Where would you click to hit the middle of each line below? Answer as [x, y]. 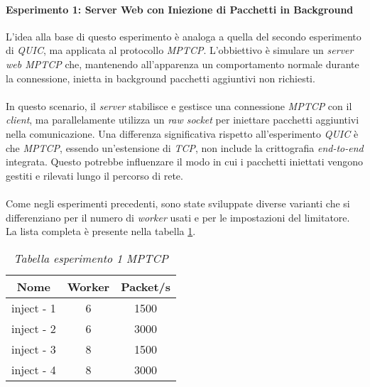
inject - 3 [34, 349]
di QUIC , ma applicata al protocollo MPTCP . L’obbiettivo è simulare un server [180, 50]
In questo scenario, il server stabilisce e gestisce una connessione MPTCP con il [179, 105]
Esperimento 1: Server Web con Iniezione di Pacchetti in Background [180, 9]
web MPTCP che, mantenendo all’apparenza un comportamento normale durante [183, 64]
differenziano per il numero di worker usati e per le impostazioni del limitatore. [178, 217]
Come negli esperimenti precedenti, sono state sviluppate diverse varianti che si [178, 203]
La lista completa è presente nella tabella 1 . [101, 231]
